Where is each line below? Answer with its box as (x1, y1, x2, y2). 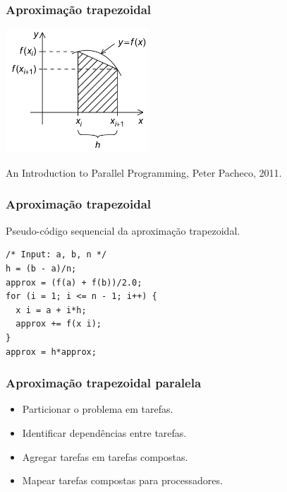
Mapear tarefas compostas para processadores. (22, 473, 223, 488)
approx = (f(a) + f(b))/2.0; (6, 277, 142, 288)
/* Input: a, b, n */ (6, 250, 107, 260)
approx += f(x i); (16, 319, 102, 329)
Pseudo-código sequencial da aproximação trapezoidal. (6, 223, 240, 238)
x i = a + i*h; (16, 305, 87, 315)
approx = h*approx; (6, 346, 97, 357)
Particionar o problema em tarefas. (22, 402, 173, 416)
